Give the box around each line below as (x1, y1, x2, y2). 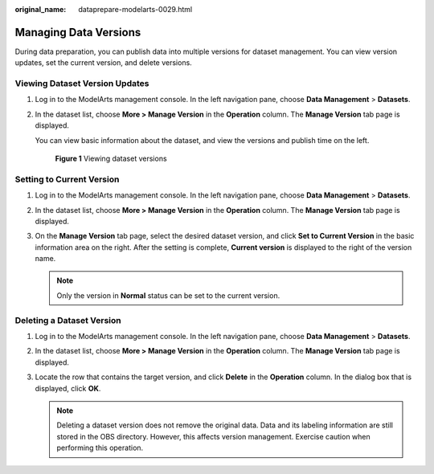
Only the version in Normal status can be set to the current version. (56, 290, 280, 300)
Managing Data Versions (14, 25, 141, 39)
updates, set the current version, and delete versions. (14, 58, 192, 67)
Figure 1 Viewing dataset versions (55, 153, 168, 163)
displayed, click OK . (35, 383, 101, 393)
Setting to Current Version (14, 174, 120, 185)
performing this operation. (56, 443, 144, 453)
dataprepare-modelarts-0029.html (78, 5, 193, 14)
